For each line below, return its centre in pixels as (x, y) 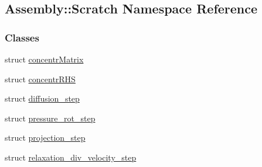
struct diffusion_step (42, 98)
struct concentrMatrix (44, 59)
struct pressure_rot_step (50, 118)
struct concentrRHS (40, 79)
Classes (22, 37)
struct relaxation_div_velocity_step (71, 157)
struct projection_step (45, 138)
